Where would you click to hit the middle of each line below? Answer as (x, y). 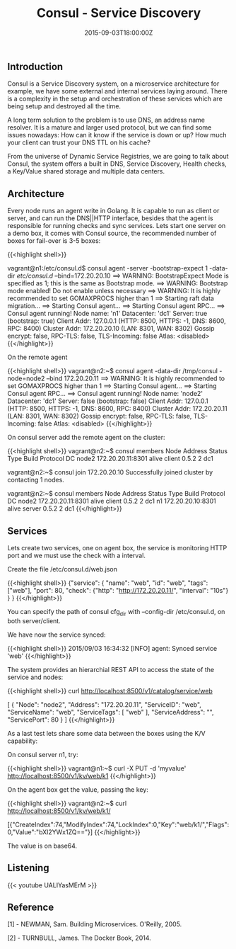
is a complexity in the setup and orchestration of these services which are (115, 99)
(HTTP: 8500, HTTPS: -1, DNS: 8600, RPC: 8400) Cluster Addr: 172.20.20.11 (117, 409)
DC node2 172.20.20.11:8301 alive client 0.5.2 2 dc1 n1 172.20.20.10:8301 (112, 501)
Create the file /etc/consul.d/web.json (63, 569)
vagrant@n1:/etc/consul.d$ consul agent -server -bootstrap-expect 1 (108, 268)
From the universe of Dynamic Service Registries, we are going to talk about (118, 157)
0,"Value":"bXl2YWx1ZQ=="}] (50, 832)
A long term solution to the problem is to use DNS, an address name (106, 120)
